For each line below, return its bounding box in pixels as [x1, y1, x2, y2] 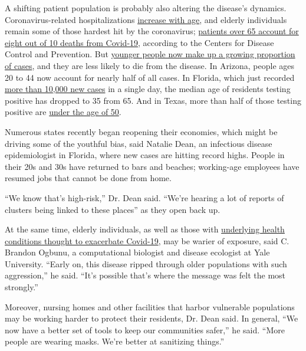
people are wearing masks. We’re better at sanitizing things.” [5, 335, 225, 347]
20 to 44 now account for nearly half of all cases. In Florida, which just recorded [5, 71, 295, 83]
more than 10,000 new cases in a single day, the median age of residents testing [5, 83, 291, 95]
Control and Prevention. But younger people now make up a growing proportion [5, 48, 295, 60]
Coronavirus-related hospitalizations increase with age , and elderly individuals [5, 13, 287, 25]
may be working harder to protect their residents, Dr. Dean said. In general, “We [5, 312, 298, 324]
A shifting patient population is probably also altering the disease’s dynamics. [5, 2, 287, 14]
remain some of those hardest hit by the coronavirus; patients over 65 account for [5, 25, 299, 37]
